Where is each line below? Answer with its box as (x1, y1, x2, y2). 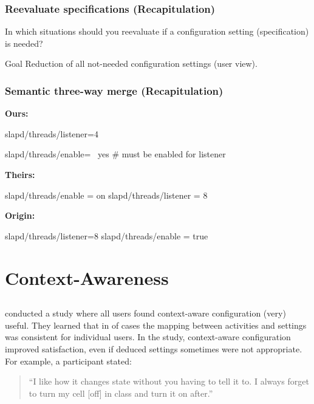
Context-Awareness (5, 265, 169, 290)
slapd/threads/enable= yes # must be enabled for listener (5, 148, 226, 160)
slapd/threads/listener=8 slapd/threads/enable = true (5, 229, 208, 242)
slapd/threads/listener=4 (5, 127, 98, 140)
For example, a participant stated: (5, 354, 132, 367)
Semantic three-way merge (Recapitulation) (5, 83, 224, 98)
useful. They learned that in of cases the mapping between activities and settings (5, 318, 307, 331)
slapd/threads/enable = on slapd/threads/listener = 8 (5, 188, 208, 201)
